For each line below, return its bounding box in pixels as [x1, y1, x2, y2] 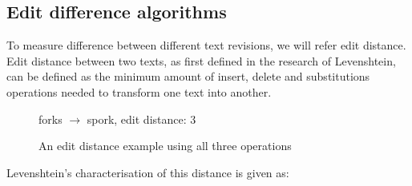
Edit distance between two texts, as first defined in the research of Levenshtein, [6, 52, 396, 69]
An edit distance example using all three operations [38, 137, 292, 154]
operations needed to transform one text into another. [6, 83, 272, 100]
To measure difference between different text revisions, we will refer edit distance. [6, 37, 406, 53]
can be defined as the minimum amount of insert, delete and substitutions [6, 68, 370, 85]
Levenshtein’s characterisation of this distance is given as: [6, 164, 289, 180]
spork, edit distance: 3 [87, 110, 196, 127]
